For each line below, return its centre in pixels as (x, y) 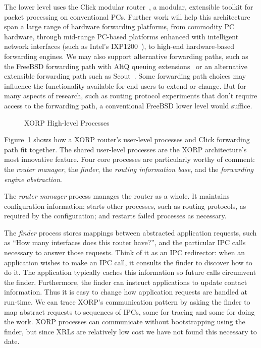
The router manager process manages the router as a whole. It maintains (117, 196)
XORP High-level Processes (67, 122)
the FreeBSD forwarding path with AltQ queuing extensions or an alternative (126, 66)
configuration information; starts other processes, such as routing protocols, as (125, 206)
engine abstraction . (33, 179)
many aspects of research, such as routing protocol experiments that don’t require (131, 96)
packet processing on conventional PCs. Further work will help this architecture (127, 16)
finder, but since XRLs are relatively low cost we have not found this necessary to (130, 331)
